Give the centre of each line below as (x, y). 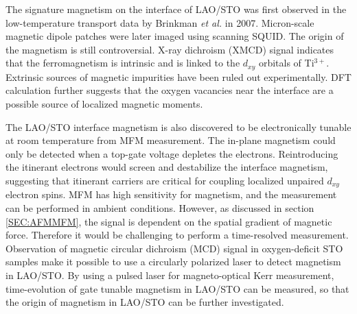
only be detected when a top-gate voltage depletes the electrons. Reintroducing (172, 153)
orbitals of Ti (286, 63)
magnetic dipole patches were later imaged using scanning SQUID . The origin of (175, 36)
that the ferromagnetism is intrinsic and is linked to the (123, 63)
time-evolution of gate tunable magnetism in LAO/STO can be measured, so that (177, 288)
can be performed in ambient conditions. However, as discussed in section (160, 208)
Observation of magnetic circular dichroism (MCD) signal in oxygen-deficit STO (174, 248)
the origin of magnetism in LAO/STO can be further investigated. (145, 302)
